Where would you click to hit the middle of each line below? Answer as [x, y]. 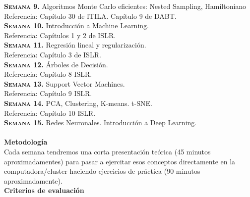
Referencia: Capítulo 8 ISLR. [48, 74]
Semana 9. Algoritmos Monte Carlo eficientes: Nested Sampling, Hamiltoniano [125, 6]
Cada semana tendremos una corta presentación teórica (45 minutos [107, 151]
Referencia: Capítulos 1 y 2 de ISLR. [60, 35]
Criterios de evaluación [44, 190]
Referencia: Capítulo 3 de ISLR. [53, 54]
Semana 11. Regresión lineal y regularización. [75, 45]
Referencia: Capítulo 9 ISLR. [48, 93]
